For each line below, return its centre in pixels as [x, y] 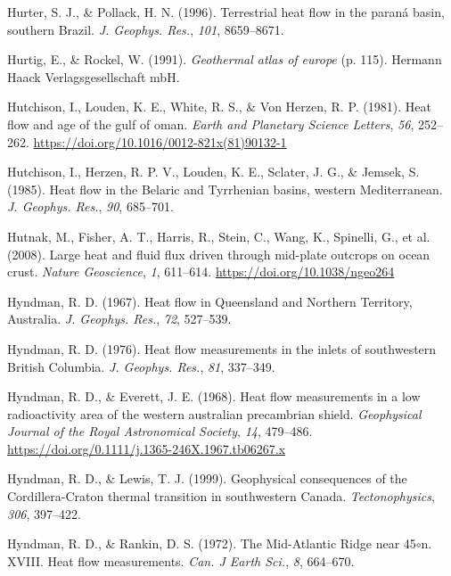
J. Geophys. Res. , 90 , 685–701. [90, 206]
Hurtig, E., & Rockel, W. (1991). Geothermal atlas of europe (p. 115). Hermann [225, 59]
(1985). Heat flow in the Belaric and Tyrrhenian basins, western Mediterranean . [225, 189]
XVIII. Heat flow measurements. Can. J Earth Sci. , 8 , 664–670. [181, 560]
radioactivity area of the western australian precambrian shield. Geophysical [214, 413]
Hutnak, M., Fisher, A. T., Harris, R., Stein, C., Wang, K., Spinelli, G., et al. [219, 236]
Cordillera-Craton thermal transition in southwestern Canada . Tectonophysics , [221, 496]
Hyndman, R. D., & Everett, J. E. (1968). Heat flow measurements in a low [214, 396]
